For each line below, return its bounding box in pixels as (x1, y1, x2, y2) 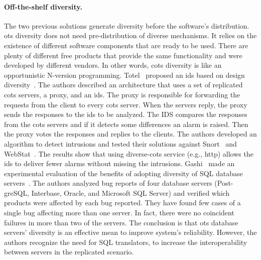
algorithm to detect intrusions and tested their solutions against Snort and (4, 138, 237, 149)
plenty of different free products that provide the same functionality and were (4, 50, 242, 60)
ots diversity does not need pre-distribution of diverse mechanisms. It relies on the (4, 30, 257, 41)
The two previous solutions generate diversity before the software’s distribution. (4, 20, 249, 31)
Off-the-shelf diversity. (4, 1, 82, 12)
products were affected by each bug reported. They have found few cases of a (4, 197, 241, 208)
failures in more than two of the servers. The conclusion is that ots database (4, 217, 238, 227)
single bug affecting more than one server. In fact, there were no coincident (4, 207, 234, 218)
